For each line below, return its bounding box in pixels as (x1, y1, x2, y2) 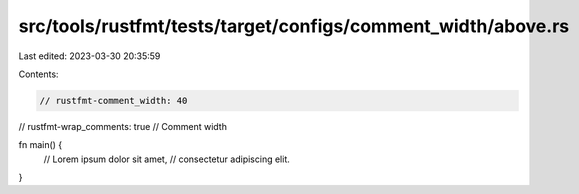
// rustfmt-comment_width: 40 (39, 95, 188, 106)
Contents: (18, 68, 59, 80)
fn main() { (18, 139, 63, 151)
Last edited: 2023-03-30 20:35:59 (18, 50, 161, 62)
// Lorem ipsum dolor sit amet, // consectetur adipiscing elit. (43, 153, 290, 165)
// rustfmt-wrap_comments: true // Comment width (18, 120, 227, 132)
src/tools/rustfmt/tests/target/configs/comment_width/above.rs (18, 15, 570, 37)
